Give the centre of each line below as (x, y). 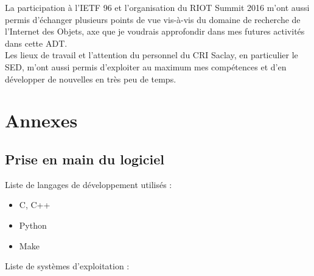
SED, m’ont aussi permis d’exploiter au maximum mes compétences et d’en (146, 66)
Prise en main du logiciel (85, 159)
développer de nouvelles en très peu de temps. (91, 79)
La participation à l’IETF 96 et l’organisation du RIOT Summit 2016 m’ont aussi (157, 7)
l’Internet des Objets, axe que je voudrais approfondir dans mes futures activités (155, 31)
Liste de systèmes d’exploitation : (67, 266)
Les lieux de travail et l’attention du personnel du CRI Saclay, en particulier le (152, 55)
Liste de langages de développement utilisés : (89, 184)
